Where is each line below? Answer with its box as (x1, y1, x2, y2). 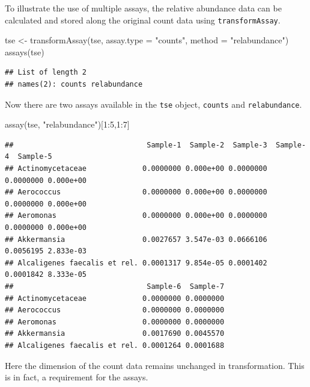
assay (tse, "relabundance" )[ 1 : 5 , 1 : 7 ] (5, 118, 130, 131)
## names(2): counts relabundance (5, 80, 143, 89)
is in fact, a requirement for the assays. (5, 371, 148, 383)
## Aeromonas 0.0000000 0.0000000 (5, 317, 225, 326)
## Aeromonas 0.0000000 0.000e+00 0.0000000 (5, 211, 267, 220)
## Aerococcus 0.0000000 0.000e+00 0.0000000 (5, 188, 267, 197)
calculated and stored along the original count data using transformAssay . (5, 13, 281, 26)
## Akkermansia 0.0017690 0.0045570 (5, 329, 225, 338)
